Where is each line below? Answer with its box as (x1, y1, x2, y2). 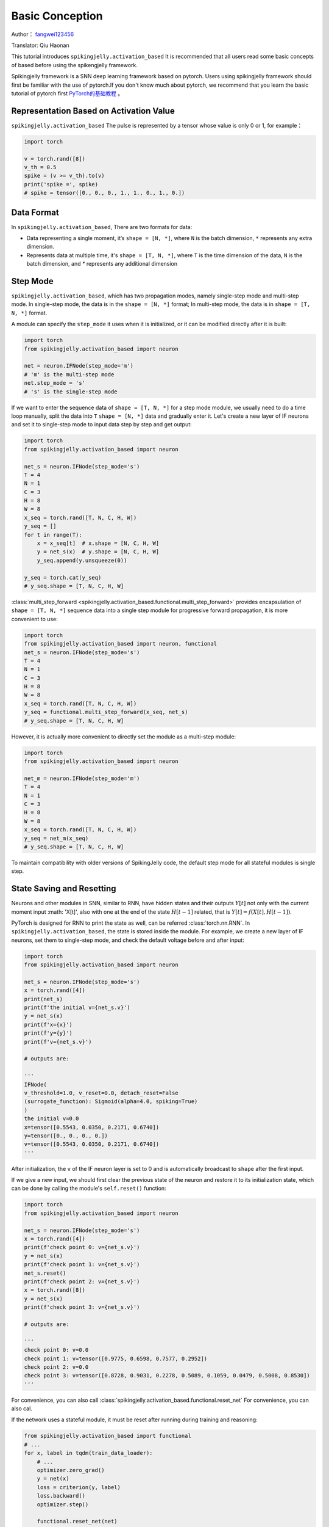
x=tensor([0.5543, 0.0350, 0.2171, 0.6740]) (24, 1124, 160, 1131)
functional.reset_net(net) (37, 1518, 118, 1525)
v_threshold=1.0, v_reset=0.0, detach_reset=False (24, 1089, 179, 1096)
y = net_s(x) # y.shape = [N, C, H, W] (37, 548, 160, 555)
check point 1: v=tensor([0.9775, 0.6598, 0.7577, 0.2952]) (24, 1355, 208, 1362)
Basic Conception (11, 9, 103, 23)
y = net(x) (37, 1475, 69, 1482)
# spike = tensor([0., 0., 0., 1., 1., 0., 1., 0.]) (24, 189, 185, 197)
